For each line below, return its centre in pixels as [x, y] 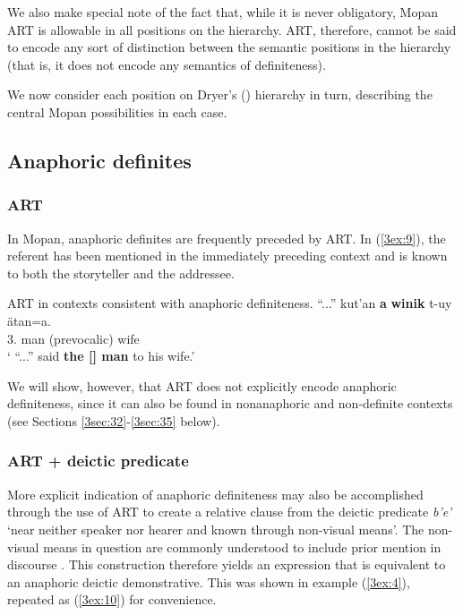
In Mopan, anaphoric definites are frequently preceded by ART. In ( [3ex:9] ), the [227, 238]
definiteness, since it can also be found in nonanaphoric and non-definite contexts [230, 403]
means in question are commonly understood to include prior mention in [242, 547]
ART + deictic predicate [98, 461]
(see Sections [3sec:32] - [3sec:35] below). [114, 420]
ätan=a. [30, 320]
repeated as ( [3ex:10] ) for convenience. [112, 599]
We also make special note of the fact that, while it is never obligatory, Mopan [223, 12]
